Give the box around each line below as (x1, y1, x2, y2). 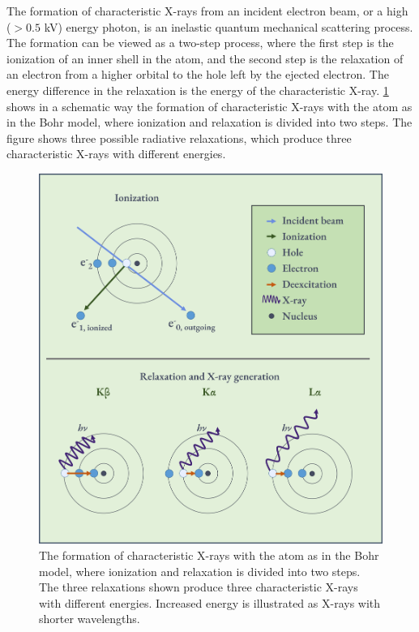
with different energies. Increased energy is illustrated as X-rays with (39, 594, 381, 611)
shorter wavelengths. (39, 610, 140, 627)
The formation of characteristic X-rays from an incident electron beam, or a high (6, 2, 408, 19)
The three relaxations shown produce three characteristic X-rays (39, 578, 358, 595)
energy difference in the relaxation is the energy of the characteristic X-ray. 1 (6, 81, 389, 98)
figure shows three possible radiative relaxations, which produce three (6, 129, 352, 146)
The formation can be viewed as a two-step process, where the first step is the (6, 34, 394, 51)
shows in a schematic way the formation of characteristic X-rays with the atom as (6, 97, 413, 114)
